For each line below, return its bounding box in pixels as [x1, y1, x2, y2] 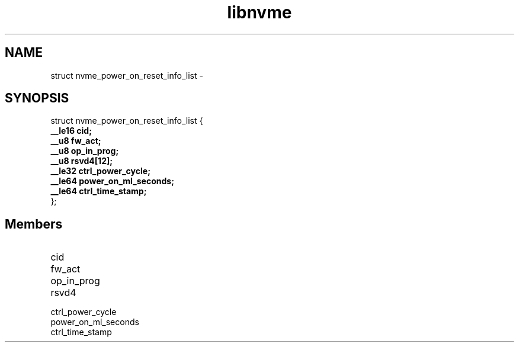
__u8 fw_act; [50, 136, 101, 146]
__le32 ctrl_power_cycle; [50, 166, 150, 176]
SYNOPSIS [5, 91, 69, 106]
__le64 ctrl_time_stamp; [50, 186, 147, 197]
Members [5, 216, 63, 232]
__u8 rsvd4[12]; [50, 156, 113, 166]
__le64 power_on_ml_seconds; [50, 176, 174, 187]
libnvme [227, 2, 292, 23]
